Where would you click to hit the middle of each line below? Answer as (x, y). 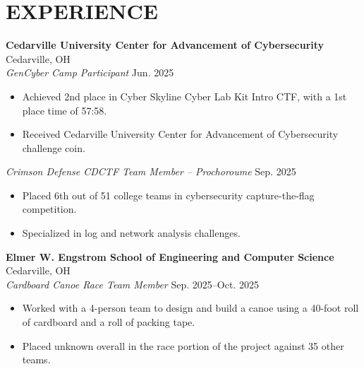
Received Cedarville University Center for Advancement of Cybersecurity (180, 134)
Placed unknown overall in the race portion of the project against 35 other (183, 345)
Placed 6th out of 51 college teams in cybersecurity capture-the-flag (168, 195)
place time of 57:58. (65, 110)
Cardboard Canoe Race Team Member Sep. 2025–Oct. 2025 (132, 284)
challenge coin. (54, 147)
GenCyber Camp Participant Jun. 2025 (90, 72)
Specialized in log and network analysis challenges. (131, 233)
